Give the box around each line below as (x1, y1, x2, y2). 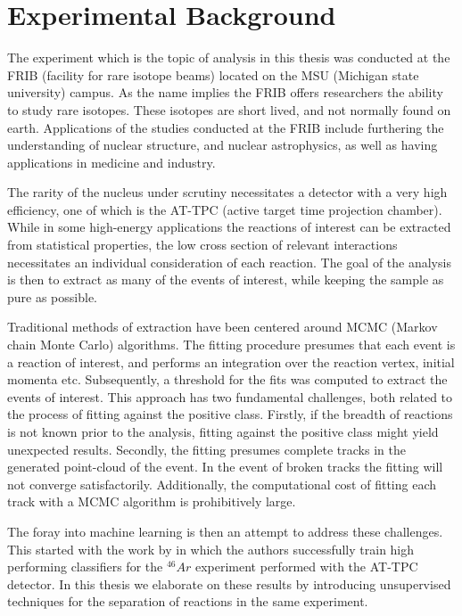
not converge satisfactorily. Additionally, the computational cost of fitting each (7, 474, 437, 493)
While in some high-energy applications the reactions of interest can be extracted (7, 218, 451, 236)
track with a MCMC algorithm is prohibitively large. (7, 492, 296, 511)
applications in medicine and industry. (7, 152, 216, 171)
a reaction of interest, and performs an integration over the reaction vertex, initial (7, 352, 455, 371)
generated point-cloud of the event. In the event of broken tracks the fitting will (7, 457, 443, 476)
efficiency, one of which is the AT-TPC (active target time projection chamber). (7, 200, 442, 218)
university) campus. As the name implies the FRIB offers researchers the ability (7, 83, 443, 102)
